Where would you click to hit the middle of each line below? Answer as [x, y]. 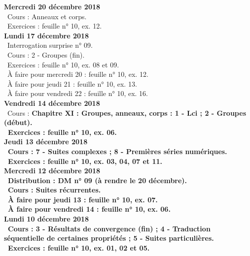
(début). [18, 122]
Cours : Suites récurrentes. [54, 190]
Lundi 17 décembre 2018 [47, 35]
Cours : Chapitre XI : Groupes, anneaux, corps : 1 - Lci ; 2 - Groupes [126, 112]
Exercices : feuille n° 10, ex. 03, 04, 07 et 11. [85, 161]
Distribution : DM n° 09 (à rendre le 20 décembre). [98, 180]
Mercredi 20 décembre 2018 [52, 6]
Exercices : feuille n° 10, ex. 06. [62, 132]
